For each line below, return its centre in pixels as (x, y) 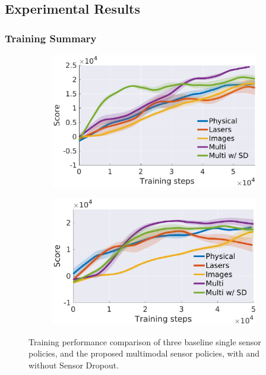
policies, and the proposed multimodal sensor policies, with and (144, 353)
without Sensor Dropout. (74, 365)
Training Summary (51, 38)
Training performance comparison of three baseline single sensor (145, 341)
